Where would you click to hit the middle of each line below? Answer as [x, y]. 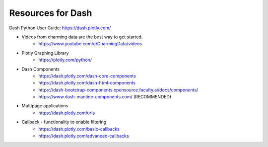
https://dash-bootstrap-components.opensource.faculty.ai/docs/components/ [118, 90]
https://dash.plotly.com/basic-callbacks [79, 129]
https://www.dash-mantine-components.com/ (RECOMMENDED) [105, 97]
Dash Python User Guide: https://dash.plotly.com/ [60, 28]
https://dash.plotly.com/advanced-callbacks [84, 136]
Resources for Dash [51, 13]
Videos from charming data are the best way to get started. [82, 37]
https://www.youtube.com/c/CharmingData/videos [90, 44]
